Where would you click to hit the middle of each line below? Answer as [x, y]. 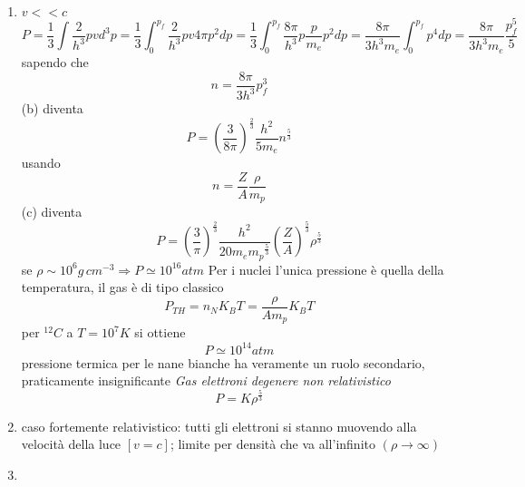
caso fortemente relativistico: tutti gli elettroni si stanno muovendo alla [219, 426]
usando [41, 163]
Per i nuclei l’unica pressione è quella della [326, 269]
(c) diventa [52, 212]
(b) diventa [52, 108]
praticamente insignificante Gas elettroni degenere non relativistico [206, 380]
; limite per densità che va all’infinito [272, 444]
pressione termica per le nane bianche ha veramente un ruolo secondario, [223, 362]
